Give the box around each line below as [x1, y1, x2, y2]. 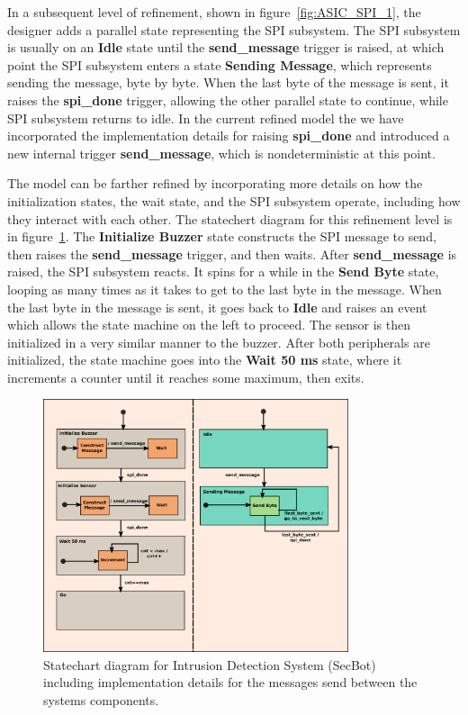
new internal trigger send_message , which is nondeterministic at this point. [7, 143, 436, 162]
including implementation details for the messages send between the [43, 673, 418, 692]
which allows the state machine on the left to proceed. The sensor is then [7, 315, 411, 334]
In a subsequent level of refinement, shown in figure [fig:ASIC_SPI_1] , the [7, 3, 421, 21]
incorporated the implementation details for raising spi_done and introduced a [7, 126, 450, 145]
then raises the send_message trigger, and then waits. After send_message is [7, 244, 457, 263]
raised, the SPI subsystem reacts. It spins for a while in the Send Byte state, [7, 262, 439, 281]
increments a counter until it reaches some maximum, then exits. [7, 367, 364, 386]
